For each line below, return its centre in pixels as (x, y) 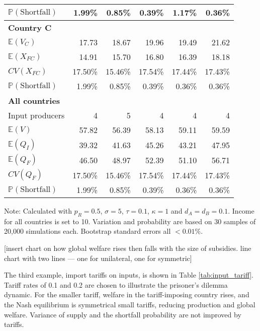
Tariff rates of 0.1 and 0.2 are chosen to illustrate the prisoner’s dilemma (116, 284)
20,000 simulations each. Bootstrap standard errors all (88, 231)
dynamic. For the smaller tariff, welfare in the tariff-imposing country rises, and (127, 294)
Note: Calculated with (38, 211)
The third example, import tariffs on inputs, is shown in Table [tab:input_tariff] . (129, 275)
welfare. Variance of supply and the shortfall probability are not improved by (123, 314)
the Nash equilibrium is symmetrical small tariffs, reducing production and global (130, 304)
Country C (30, 27)
